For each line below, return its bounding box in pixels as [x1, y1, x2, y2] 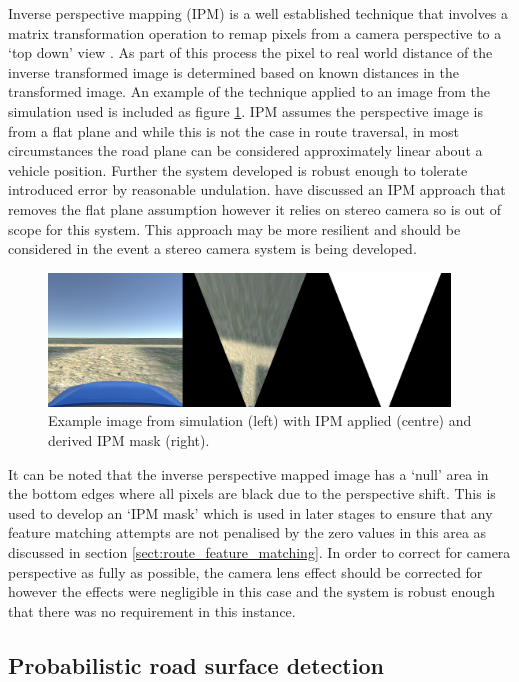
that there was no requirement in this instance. [8, 600, 296, 621]
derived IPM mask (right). [48, 430, 210, 451]
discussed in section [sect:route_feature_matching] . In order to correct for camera [8, 542, 511, 562]
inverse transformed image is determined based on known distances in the [8, 61, 459, 82]
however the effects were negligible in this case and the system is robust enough [8, 581, 496, 602]
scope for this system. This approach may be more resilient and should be [8, 218, 461, 239]
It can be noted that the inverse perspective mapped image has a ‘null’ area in [8, 463, 489, 484]
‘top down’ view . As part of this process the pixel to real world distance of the [8, 42, 493, 63]
